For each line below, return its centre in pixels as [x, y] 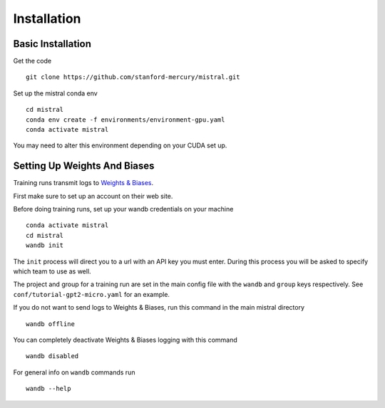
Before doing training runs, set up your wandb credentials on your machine [123, 209]
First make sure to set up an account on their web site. [93, 196]
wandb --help [48, 389]
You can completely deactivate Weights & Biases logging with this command [125, 340]
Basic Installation [52, 44]
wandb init [45, 245]
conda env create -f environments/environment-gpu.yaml [125, 120]
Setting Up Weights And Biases [84, 166]
